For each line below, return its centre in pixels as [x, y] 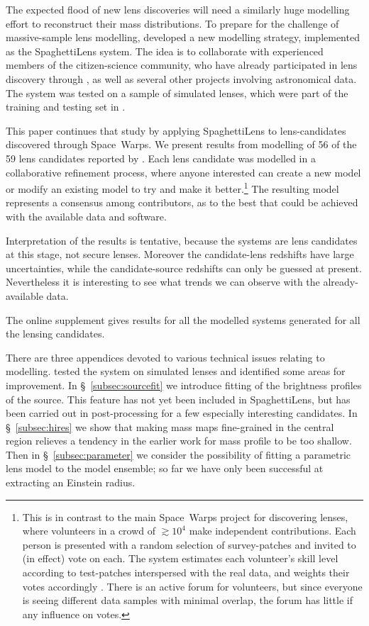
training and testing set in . [66, 107]
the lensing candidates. [55, 334]
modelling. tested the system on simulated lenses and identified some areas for [176, 371]
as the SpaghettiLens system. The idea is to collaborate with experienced [165, 51]
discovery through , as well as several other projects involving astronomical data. [181, 78]
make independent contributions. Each [272, 531]
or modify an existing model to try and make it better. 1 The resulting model [172, 188]
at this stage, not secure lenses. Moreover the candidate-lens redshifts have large [180, 254]
